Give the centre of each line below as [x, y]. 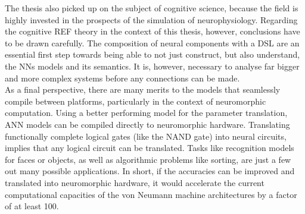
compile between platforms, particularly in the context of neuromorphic [136, 101]
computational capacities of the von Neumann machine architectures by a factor [151, 194]
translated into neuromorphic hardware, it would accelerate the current [135, 182]
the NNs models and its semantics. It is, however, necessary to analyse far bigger [152, 66]
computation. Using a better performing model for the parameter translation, [146, 113]
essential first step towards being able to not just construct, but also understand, [152, 54]
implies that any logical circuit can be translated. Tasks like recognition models [150, 148]
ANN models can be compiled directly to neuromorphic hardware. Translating [147, 124]
